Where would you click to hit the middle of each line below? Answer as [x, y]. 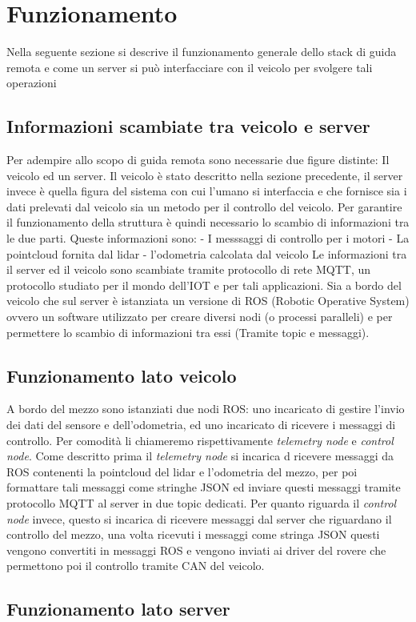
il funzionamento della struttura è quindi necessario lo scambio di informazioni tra [208, 222]
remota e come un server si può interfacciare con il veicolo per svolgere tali [190, 67]
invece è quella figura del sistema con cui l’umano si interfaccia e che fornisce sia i [207, 191]
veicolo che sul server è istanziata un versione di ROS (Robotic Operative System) [208, 301]
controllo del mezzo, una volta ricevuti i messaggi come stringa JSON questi [193, 534]
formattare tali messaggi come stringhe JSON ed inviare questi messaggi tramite [204, 487]
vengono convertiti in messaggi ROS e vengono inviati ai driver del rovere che [196, 550]
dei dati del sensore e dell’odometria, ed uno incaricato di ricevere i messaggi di [201, 425]
